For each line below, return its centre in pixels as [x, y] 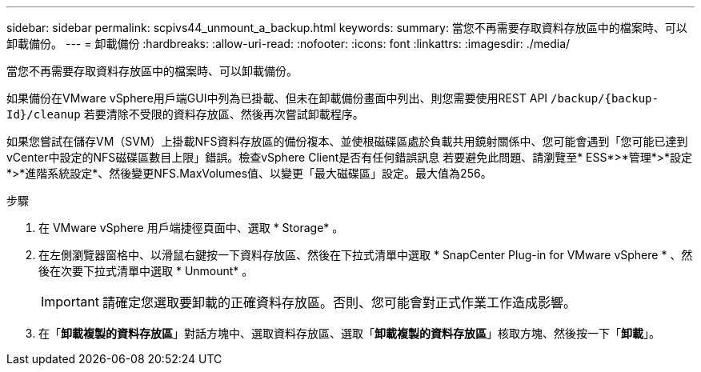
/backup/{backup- [605, 98]
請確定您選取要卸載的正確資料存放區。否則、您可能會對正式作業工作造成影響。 [339, 302]
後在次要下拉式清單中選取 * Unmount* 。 [146, 271]
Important [70, 302]
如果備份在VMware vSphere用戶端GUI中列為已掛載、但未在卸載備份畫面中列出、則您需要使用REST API [277, 98]
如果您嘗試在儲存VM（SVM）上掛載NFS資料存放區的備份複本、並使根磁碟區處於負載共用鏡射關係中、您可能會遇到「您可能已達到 [347, 141]
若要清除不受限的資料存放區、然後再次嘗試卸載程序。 [224, 114]
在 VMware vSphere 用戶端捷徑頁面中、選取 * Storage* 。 [191, 228]
